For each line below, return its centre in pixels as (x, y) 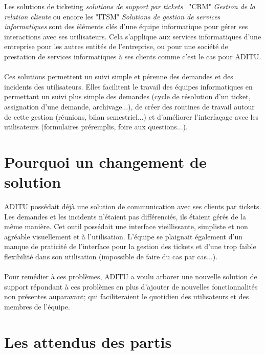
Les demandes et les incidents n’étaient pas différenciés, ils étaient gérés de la (125, 216)
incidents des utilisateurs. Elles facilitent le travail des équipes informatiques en (128, 86)
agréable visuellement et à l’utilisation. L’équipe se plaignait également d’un (123, 236)
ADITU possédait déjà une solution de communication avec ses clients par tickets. (133, 206)
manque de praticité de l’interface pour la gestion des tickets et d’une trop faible (130, 246)
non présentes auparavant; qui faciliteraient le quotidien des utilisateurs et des (127, 296)
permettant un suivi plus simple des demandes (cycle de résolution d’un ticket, (127, 96)
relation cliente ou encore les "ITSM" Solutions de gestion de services (112, 16)
